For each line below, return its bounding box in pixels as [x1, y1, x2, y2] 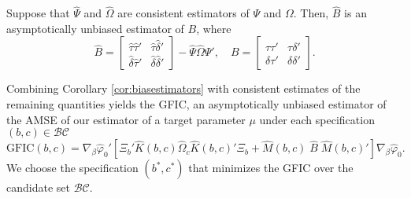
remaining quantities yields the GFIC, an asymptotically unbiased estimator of [6, 96, 387, 112]
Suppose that [6, 5, 70, 21]
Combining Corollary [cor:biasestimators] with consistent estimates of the [6, 80, 361, 97]
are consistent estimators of [117, 5, 250, 21]
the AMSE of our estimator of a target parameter [6, 111, 246, 127]
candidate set [6, 179, 70, 196]
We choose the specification [6, 159, 139, 176]
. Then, [293, 5, 329, 21]
